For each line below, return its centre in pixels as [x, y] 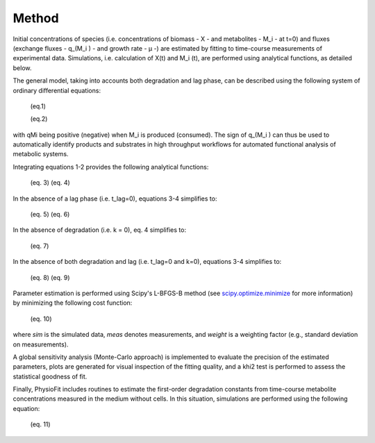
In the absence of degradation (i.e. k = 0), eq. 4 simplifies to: [100, 230]
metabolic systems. [41, 154]
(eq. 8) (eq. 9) [50, 277]
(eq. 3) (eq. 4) [50, 183]
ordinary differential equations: [57, 90]
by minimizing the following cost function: [73, 303]
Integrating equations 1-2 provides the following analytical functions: [111, 167]
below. [22, 68]
